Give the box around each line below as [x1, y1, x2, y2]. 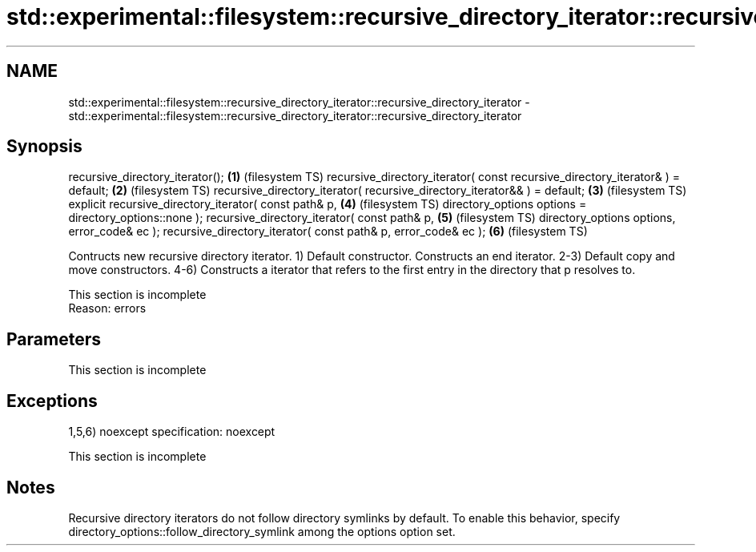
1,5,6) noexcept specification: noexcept [68, 425, 275, 439]
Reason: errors [68, 301, 147, 316]
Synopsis [6, 136, 82, 157]
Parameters [6, 328, 101, 349]
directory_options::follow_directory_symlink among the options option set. [68, 524, 456, 538]
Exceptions [6, 390, 98, 411]
